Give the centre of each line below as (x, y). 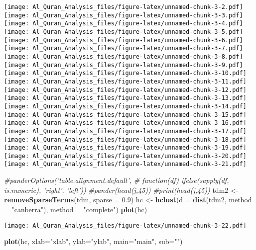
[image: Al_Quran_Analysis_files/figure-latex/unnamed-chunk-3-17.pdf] (125, 131)
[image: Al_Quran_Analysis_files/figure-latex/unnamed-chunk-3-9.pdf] (124, 65)
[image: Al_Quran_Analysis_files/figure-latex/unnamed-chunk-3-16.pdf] (125, 123)
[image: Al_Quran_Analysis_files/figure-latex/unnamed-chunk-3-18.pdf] (125, 139)
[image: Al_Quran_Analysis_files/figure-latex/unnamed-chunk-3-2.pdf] (124, 7)
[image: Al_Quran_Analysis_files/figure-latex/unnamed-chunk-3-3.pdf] (124, 15)
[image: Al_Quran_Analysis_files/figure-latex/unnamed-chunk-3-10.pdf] (125, 73)
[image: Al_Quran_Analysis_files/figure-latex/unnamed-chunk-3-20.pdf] (125, 156)
